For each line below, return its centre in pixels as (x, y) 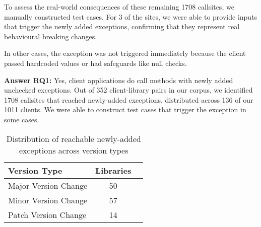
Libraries (113, 170)
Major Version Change (48, 185)
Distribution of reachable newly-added (74, 138)
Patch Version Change (47, 214)
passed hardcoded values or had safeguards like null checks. (95, 63)
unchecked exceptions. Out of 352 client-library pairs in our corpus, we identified (128, 90)
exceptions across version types (74, 150)
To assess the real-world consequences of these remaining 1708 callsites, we (119, 7)
